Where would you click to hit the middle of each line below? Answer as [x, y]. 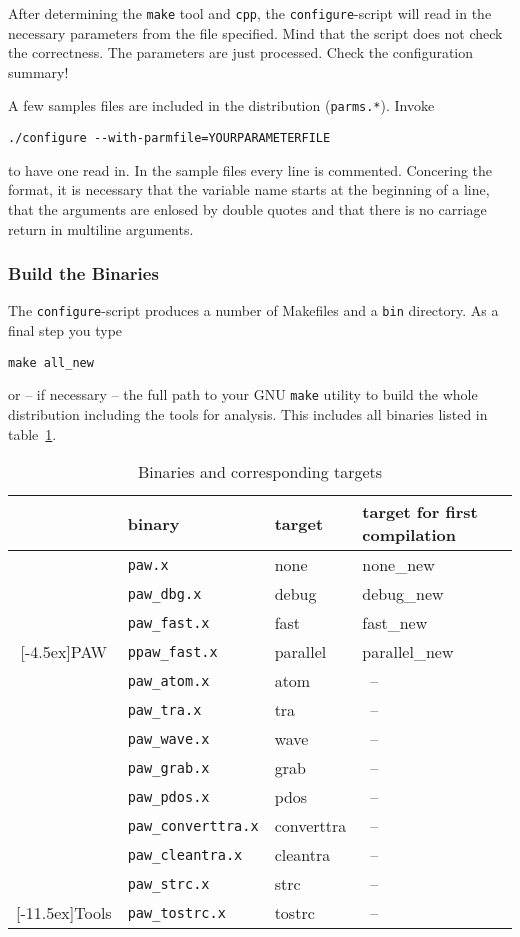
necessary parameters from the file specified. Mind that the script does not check [255, 32]
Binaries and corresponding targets [260, 472]
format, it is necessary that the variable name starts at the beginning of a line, [249, 189]
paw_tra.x [164, 709]
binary [153, 523]
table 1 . [32, 433]
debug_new [403, 594]
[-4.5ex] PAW [64, 652]
